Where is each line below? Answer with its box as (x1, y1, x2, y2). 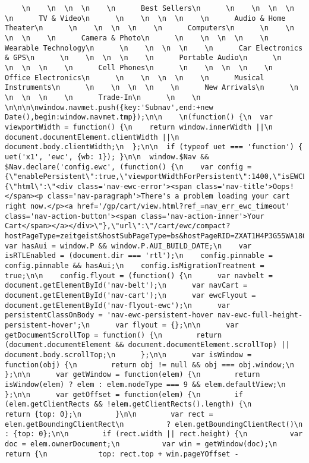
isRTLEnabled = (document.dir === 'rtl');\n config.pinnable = (5, 251, 273, 260)
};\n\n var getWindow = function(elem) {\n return (5, 370, 260, 379)
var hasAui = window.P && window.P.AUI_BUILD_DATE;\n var (5, 241, 252, 250)
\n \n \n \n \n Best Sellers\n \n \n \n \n (21, 4, 294, 12)
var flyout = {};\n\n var (115, 321, 239, 329)
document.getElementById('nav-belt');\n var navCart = (5, 281, 248, 290)
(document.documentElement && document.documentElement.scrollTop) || (5, 341, 290, 349)
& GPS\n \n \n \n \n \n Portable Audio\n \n (5, 53, 282, 62)
